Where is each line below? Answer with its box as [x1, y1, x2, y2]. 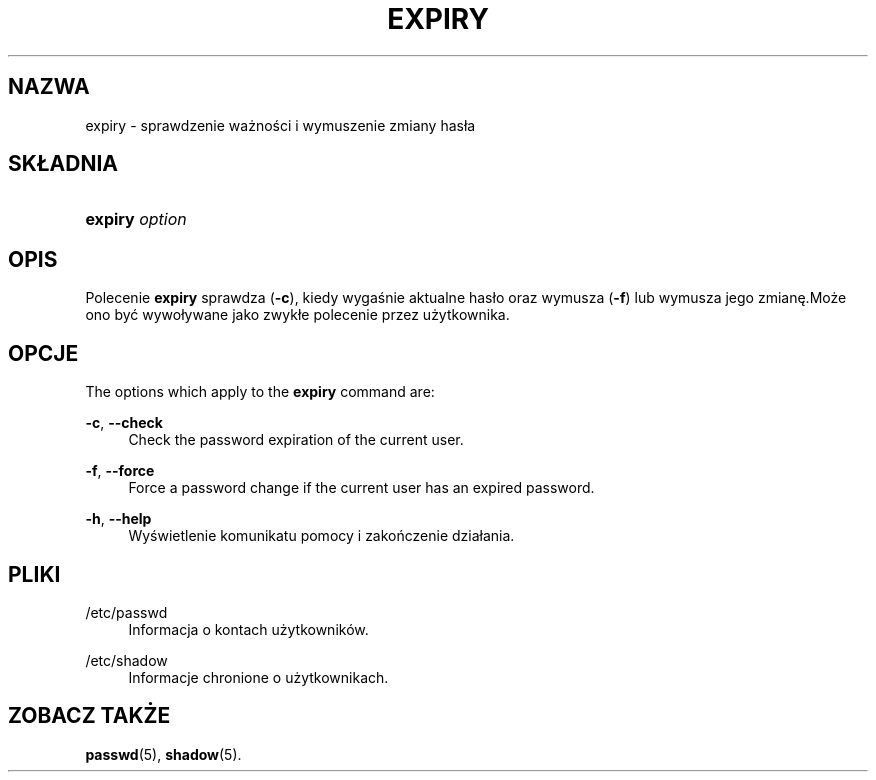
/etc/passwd [85, 603, 168, 621]
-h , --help [85, 510, 152, 528]
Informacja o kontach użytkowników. [128, 620, 369, 638]
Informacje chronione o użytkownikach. [128, 668, 389, 686]
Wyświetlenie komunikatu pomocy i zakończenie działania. [128, 527, 515, 545]
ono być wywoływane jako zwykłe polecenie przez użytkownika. [85, 306, 510, 324]
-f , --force [85, 462, 155, 480]
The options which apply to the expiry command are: [85, 383, 435, 401]
